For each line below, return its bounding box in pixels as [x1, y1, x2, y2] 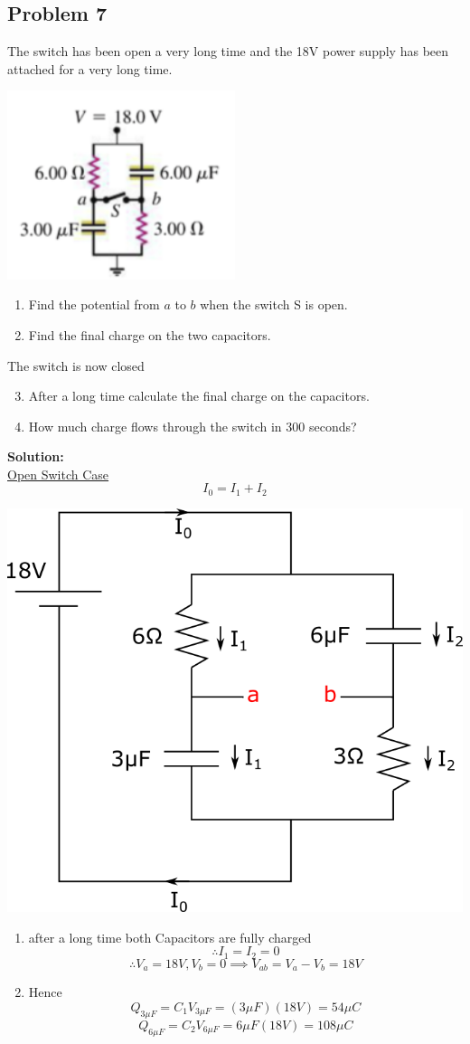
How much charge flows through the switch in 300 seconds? [28, 416, 357, 435]
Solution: [7, 447, 64, 466]
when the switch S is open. [200, 295, 348, 314]
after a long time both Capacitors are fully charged [28, 927, 312, 946]
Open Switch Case [7, 464, 109, 483]
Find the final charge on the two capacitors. [28, 325, 271, 344]
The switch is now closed [7, 356, 145, 375]
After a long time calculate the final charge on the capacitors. [28, 386, 370, 405]
